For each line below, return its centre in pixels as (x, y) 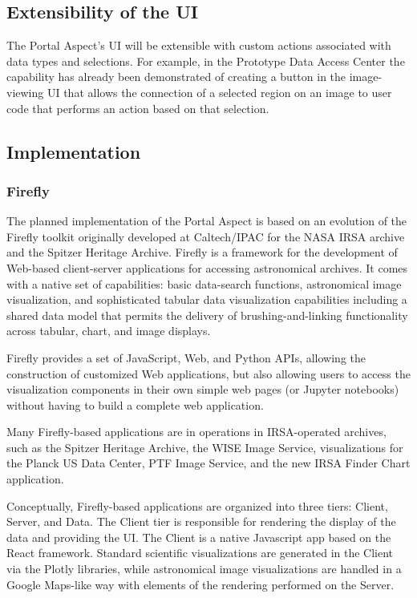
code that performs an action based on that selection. (138, 108)
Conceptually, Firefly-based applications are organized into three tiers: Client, (197, 505)
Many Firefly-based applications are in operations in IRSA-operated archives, (196, 432)
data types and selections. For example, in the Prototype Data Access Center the (206, 61)
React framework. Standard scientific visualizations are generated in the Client (200, 553)
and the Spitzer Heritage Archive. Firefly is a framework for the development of (202, 252)
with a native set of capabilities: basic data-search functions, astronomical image (204, 283)
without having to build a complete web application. (135, 404)
